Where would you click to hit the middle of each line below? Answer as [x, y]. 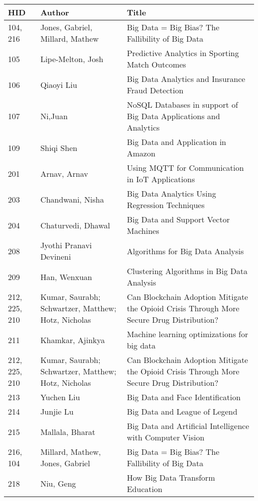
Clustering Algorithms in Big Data [187, 271]
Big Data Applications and [173, 116]
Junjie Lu [57, 411]
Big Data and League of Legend [182, 411]
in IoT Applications [161, 179]
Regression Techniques [166, 205]
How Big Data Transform [171, 477]
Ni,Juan [54, 116]
